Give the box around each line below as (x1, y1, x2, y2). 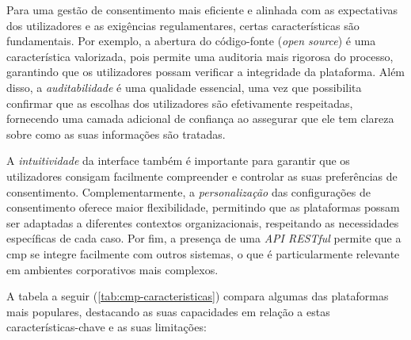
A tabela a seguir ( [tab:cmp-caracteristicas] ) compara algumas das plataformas (6, 288, 389, 304)
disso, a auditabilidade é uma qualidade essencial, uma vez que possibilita (6, 78, 362, 95)
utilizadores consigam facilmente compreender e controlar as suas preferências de (6, 167, 398, 184)
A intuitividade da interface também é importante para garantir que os (6, 152, 350, 169)
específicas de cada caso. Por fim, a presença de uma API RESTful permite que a (6, 230, 401, 246)
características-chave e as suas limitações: (6, 319, 207, 335)
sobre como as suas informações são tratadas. (6, 125, 226, 142)
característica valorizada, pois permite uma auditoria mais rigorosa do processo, (6, 48, 394, 64)
